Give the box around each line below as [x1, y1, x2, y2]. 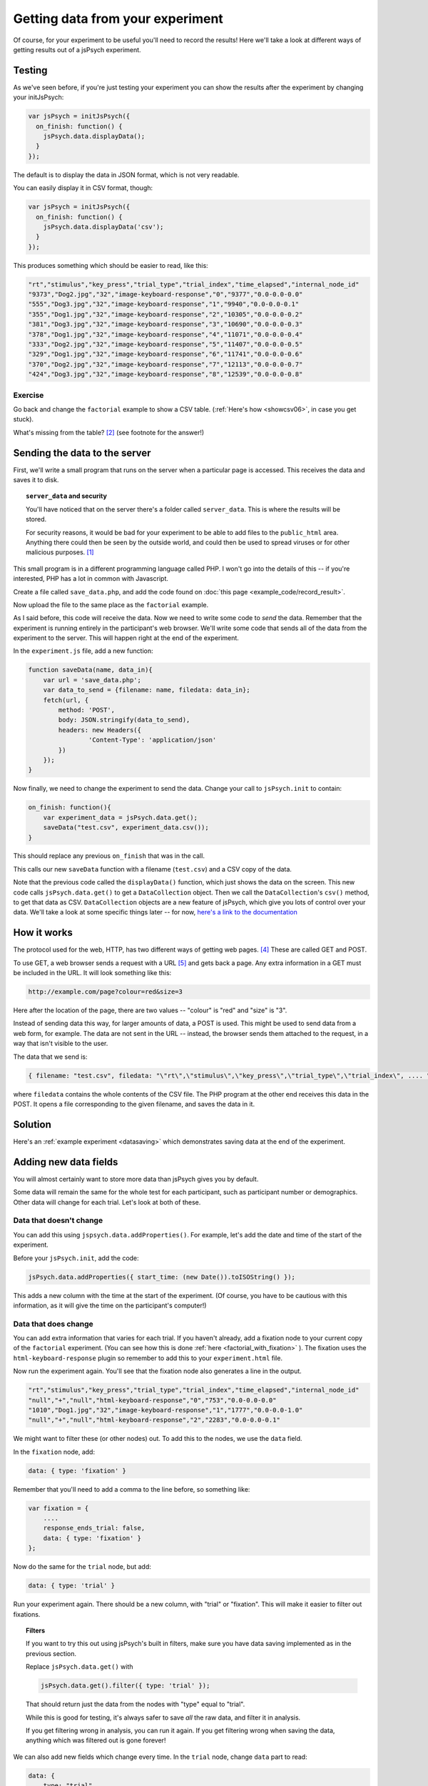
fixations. [13, 1610, 41, 1618]
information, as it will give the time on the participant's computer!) [13, 1301, 207, 1309]
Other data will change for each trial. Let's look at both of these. [13, 1197, 201, 1207]
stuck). [13, 415, 34, 424]
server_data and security [26, 492, 107, 500]
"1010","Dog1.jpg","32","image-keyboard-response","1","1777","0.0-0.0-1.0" [28, 1406, 303, 1414]
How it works [13, 927, 73, 939]
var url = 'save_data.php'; [43, 676, 142, 684]
